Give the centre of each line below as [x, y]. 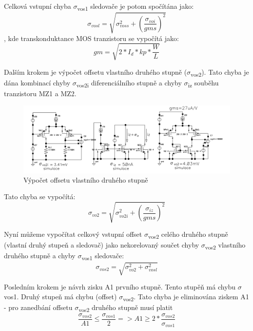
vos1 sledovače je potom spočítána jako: [136, 7]
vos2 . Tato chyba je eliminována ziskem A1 [186, 297]
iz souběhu [203, 83]
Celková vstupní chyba [38, 6]
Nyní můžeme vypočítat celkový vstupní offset [73, 234]
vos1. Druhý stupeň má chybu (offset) [60, 296]
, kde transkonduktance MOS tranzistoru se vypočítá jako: [91, 38]
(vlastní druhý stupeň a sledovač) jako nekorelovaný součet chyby [102, 245]
